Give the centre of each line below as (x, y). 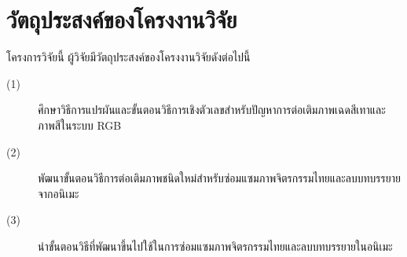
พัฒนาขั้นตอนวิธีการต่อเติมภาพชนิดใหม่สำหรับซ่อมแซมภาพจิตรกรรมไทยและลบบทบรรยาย (219, 178)
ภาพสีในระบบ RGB (80, 125)
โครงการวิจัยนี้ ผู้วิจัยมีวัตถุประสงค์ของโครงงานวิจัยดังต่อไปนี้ (128, 57)
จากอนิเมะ (59, 193)
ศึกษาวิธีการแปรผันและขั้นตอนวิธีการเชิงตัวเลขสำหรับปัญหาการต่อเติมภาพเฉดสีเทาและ (212, 110)
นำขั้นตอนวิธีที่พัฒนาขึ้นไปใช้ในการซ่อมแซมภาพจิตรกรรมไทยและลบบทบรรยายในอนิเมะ (215, 246)
